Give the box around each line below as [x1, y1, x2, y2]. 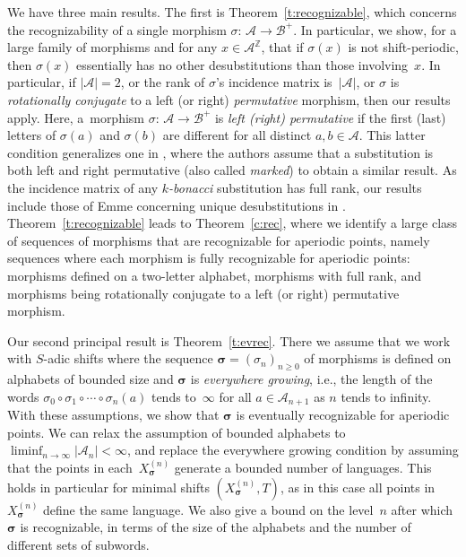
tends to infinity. [341, 387, 432, 405]
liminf [10, 445, 43, 458]
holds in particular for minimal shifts [7, 477, 210, 496]
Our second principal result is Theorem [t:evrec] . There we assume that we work [7, 331, 451, 350]
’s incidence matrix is [215, 73, 332, 91]
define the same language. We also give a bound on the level [43, 500, 374, 518]
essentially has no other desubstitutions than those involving [76, 55, 409, 74]
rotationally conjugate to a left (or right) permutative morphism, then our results [7, 90, 451, 109]
